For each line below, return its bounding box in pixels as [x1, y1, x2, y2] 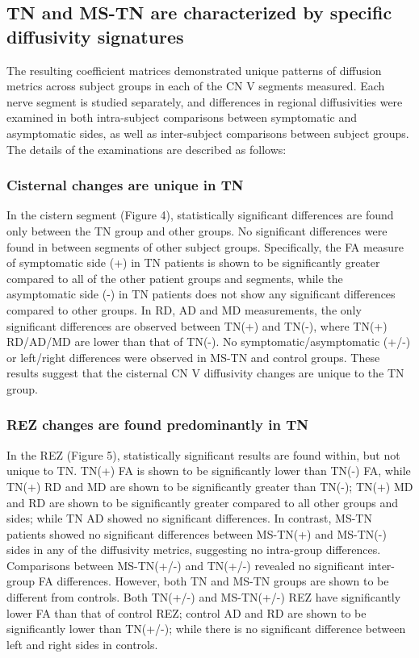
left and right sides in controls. [6, 635, 158, 652]
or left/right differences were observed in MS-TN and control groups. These [6, 348, 380, 365]
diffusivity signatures [6, 23, 184, 48]
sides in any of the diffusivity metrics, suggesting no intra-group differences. [6, 541, 381, 558]
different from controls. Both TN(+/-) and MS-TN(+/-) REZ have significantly [6, 589, 401, 606]
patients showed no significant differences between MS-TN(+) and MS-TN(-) [6, 525, 387, 542]
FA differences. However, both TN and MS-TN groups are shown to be [38, 573, 389, 589]
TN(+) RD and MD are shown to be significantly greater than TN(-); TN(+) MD [6, 477, 413, 494]
